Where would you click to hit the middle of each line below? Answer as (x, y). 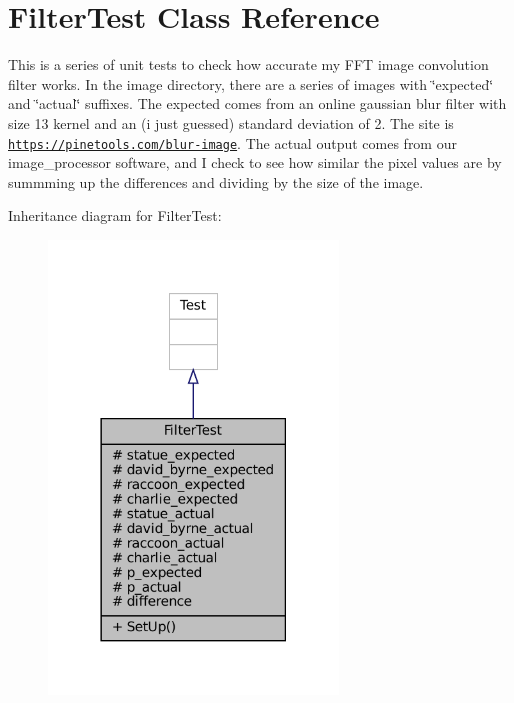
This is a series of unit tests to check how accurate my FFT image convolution (248, 64)
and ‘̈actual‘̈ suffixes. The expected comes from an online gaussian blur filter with (257, 103)
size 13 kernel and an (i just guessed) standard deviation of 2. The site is (231, 122)
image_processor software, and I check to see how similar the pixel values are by (255, 162)
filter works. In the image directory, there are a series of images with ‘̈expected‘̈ (251, 83)
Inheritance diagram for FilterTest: (115, 215)
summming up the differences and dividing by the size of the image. (216, 181)
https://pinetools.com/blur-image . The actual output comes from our (232, 142)
